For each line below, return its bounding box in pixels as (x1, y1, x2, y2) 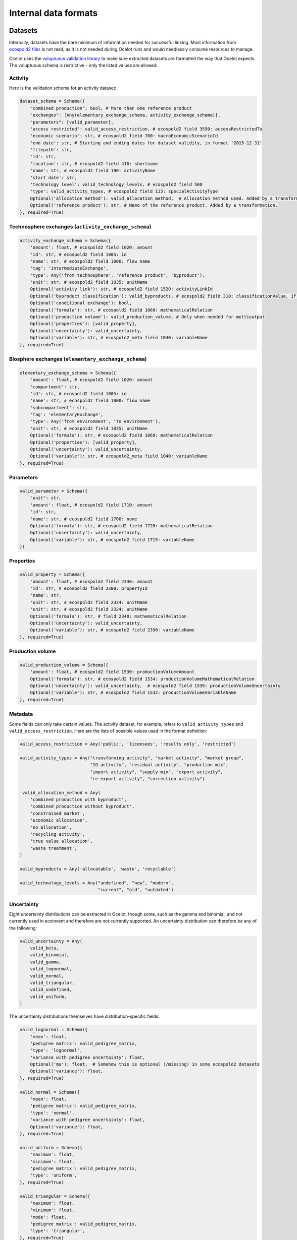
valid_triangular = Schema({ (19, 1193, 91, 1199)
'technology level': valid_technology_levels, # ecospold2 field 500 (30, 182, 202, 187)
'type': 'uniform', (30, 1173, 78, 1178)
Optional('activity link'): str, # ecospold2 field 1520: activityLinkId (30, 286, 213, 292)
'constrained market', (30, 810, 85, 816)
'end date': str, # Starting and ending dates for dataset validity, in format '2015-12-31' (30, 140, 262, 146)
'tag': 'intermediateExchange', (30, 265, 109, 271)
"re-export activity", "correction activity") (90, 776, 205, 781)
